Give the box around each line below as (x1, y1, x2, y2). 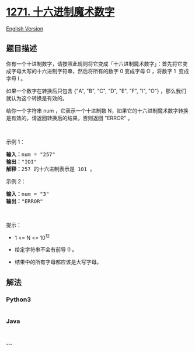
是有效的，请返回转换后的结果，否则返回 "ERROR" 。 (6, 114, 133, 121)
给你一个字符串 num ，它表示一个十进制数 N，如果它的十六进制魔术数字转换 (6, 107, 189, 114)
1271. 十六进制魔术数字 (6, 5, 115, 19)
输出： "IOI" (6, 158, 37, 165)
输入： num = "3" (6, 190, 50, 197)
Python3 (6, 295, 31, 304)
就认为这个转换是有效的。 (6, 94, 68, 101)
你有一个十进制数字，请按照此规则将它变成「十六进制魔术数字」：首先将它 (6, 60, 183, 67)
